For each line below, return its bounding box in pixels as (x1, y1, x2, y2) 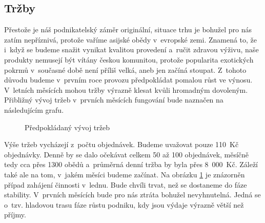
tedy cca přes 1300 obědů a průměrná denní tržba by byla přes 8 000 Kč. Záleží (4, 159, 258, 170)
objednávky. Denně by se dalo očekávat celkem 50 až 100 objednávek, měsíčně (4, 149, 249, 159)
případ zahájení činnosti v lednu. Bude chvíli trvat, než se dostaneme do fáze (4, 179, 247, 190)
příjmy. (4, 209, 26, 220)
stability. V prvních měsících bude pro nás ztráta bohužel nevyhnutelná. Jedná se (4, 189, 261, 200)
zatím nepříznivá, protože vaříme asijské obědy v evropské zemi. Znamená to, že (4, 34, 257, 45)
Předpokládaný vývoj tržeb (25, 121, 110, 132)
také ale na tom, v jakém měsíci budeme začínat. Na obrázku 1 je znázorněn (4, 169, 245, 179)
